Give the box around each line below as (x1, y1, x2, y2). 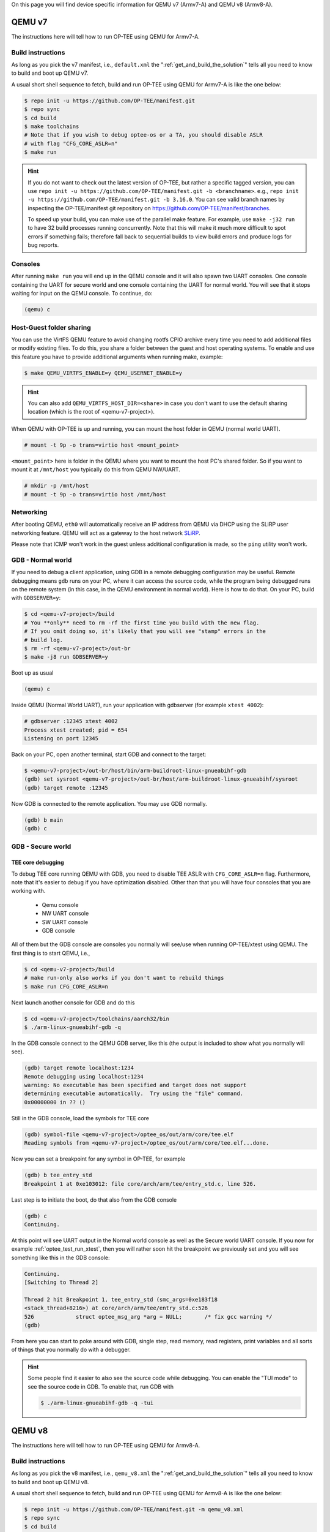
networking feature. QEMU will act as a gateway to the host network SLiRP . (11, 529, 200, 536)
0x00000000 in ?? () (24, 1099, 86, 1105)
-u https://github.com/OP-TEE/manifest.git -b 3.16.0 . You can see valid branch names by (28, 196, 285, 203)
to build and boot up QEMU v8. (11, 1478, 89, 1485)
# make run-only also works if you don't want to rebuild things (24, 974, 224, 982)
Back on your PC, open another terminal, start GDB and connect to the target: (11, 751, 207, 758)
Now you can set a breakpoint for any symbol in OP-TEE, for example (11, 1155, 186, 1162)
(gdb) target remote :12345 (24, 784, 108, 791)
